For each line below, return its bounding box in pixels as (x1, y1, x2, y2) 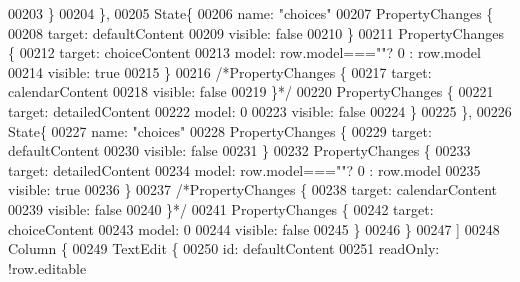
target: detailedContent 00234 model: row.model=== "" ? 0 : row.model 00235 (8, 159, 481, 180)
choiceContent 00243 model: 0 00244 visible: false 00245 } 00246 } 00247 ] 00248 (8, 218, 500, 239)
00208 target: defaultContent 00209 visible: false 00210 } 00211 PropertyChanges (8, 22, 505, 43)
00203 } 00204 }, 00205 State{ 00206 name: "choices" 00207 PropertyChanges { (8, 3, 494, 23)
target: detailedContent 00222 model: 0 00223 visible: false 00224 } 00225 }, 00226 (8, 100, 512, 121)
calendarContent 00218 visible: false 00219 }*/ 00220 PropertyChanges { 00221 (8, 81, 494, 102)
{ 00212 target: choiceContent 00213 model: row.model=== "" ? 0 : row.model (8, 42, 481, 63)
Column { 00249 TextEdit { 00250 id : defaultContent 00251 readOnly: (8, 238, 440, 259)
